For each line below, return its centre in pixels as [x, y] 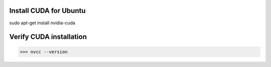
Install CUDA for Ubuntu [47, 11]
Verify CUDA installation [48, 37]
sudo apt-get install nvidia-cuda [42, 23]
